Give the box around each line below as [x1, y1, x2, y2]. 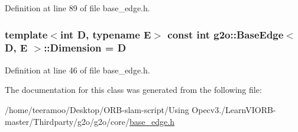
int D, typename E [60, 27, 151, 41]
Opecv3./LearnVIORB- [192, 103, 276, 115]
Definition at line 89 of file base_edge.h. [5, 2, 150, 14]
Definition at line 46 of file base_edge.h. [5, 63, 150, 76]
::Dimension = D [44, 40, 127, 55]
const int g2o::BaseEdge [167, 27, 284, 41]
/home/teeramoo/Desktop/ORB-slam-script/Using [5, 103, 189, 115]
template [5, 27, 48, 41]
